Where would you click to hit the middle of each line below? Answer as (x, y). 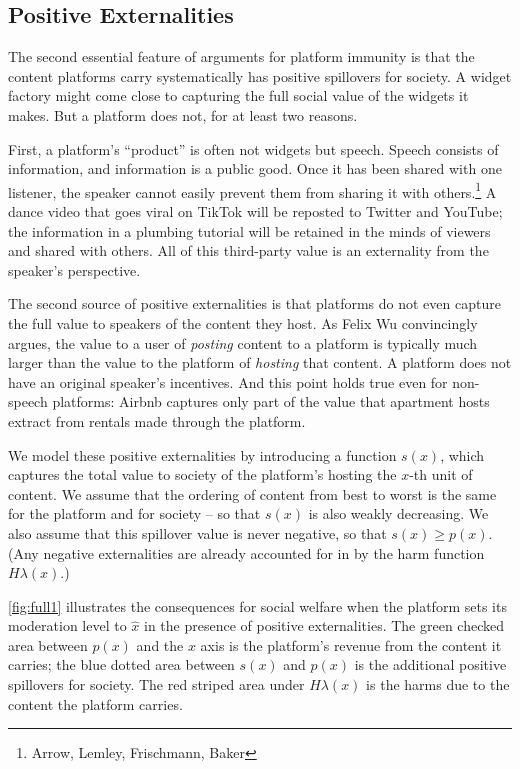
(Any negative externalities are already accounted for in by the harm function (246, 552)
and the (160, 644)
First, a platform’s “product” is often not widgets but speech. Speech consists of (253, 148)
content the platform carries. (95, 703)
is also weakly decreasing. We (398, 513)
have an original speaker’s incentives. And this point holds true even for (228, 381)
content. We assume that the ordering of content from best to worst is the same (252, 493)
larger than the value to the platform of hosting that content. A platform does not (260, 362)
